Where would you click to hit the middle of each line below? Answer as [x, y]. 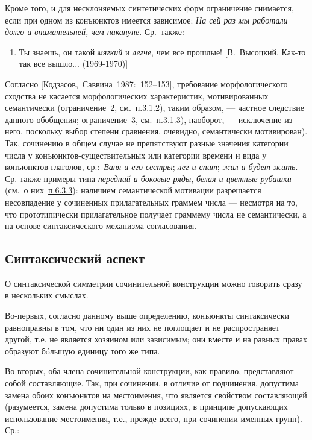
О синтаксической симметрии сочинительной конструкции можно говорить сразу [154, 283]
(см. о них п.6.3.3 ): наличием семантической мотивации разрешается [133, 190]
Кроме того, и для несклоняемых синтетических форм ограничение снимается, [149, 8]
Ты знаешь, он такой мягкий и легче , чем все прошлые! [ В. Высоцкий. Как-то [162, 52]
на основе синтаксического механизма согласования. [101, 226]
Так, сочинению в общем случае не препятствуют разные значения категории [147, 143]
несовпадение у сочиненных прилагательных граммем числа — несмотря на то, [151, 202]
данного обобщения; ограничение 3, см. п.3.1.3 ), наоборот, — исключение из [149, 119]
